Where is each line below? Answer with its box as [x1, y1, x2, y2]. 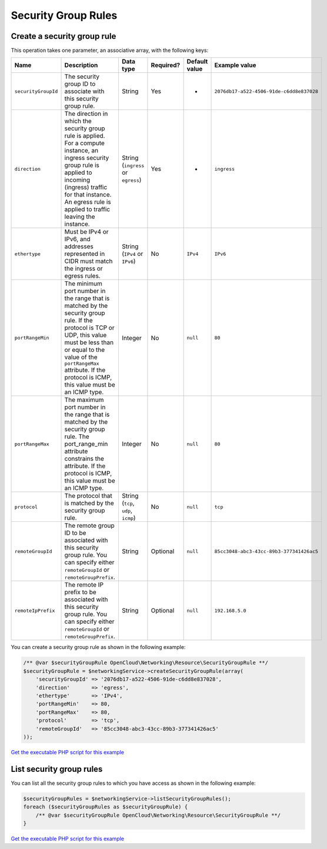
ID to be [64, 529, 86, 537]
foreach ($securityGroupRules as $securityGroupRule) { [23, 804, 188, 810]
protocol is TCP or [64, 324, 115, 332]
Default [186, 58, 208, 66]
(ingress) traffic [64, 183, 108, 191]
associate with [64, 87, 105, 95]
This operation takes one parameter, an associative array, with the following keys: [11, 47, 209, 54]
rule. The [64, 432, 89, 441]
